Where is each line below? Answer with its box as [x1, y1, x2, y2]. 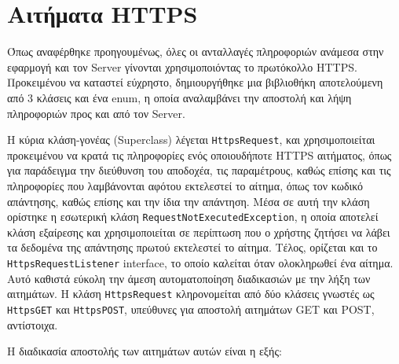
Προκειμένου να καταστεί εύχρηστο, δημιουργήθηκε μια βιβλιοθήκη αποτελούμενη [7, 74, 383, 90]
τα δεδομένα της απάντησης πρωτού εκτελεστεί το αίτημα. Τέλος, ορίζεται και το [7, 239, 378, 256]
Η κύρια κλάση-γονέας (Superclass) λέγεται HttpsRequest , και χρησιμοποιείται [7, 131, 375, 148]
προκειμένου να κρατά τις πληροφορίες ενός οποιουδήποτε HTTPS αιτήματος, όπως [7, 146, 392, 163]
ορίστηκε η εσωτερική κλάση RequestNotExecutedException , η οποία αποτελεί [7, 208, 379, 225]
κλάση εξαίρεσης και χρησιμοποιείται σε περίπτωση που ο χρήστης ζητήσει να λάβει [7, 223, 390, 240]
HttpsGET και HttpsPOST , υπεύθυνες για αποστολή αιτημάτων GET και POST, [7, 300, 375, 317]
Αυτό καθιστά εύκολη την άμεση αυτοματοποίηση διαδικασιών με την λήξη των [7, 270, 371, 286]
